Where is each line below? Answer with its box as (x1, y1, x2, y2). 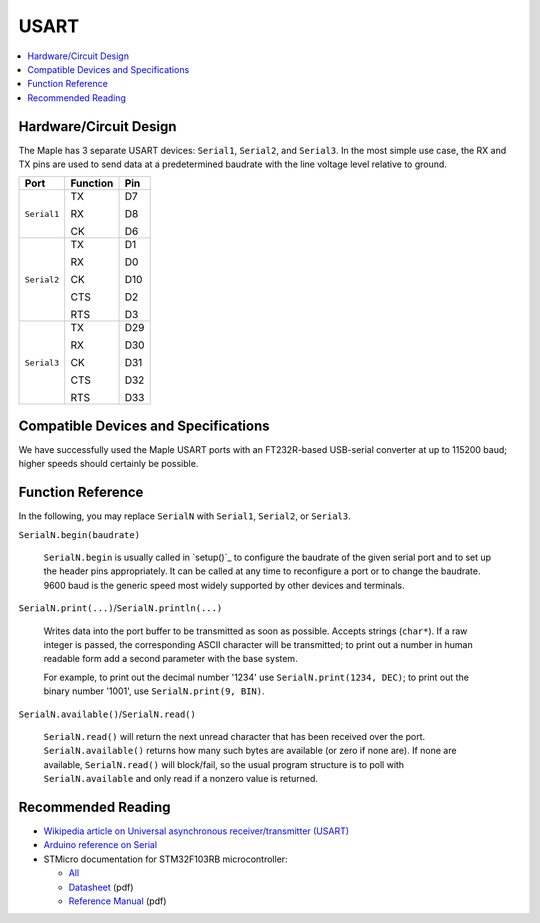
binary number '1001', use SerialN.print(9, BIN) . (43, 685, 265, 697)
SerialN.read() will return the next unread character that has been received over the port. (43, 730, 426, 742)
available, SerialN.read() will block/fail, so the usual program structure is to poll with (43, 758, 405, 770)
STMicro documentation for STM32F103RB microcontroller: (43, 853, 289, 865)
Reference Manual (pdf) (68, 895, 167, 907)
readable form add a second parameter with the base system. (43, 653, 299, 665)
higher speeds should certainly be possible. (18, 458, 199, 470)
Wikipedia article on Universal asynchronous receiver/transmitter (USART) (43, 825, 350, 837)
